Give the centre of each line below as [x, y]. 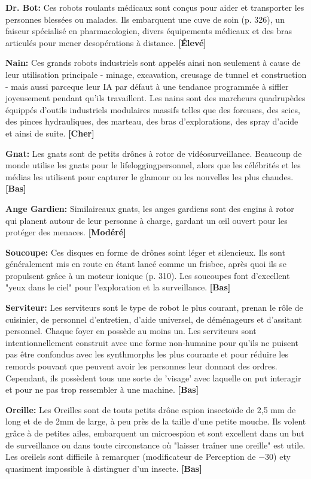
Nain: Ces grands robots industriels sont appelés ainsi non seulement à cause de [153, 63]
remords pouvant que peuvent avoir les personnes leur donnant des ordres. [141, 366]
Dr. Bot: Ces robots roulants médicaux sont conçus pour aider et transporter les [155, 7]
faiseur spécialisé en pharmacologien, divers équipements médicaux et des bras [149, 31]
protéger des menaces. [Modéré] [66, 232]
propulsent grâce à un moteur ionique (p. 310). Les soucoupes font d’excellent [148, 275]
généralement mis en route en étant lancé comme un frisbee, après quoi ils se [146, 264]
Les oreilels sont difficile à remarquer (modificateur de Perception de [131, 457]
